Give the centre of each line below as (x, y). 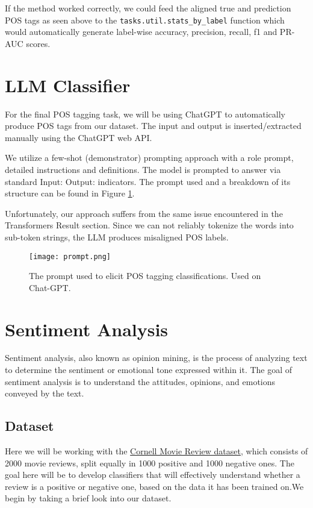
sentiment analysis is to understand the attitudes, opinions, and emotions (140, 381)
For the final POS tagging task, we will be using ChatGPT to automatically (145, 114)
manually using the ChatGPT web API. (79, 137)
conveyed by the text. (45, 393)
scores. (38, 43)
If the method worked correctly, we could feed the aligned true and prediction (148, 8)
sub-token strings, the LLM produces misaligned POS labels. (117, 237)
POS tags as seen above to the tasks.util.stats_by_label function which (145, 20)
